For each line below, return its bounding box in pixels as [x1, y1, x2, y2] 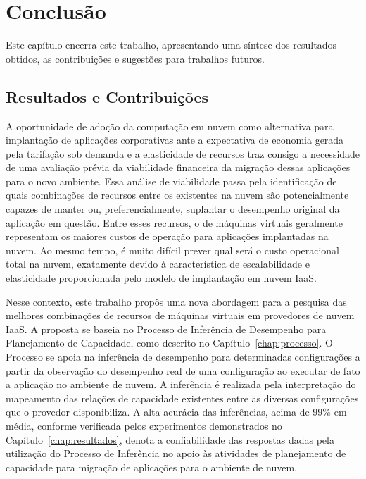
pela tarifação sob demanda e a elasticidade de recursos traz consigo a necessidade [6, 146, 360, 161]
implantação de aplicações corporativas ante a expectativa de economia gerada [6, 132, 344, 147]
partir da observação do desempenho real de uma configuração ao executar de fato [6, 363, 360, 378]
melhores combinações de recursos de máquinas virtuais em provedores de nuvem [6, 308, 355, 323]
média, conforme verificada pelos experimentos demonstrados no [6, 418, 282, 433]
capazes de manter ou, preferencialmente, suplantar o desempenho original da [6, 201, 340, 216]
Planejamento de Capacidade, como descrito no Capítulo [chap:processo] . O [6, 335, 333, 350]
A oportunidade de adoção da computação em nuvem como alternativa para [6, 118, 334, 133]
